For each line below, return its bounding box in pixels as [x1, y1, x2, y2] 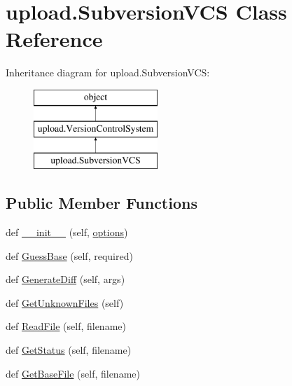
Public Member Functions [6, 192, 197, 214]
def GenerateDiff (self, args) [6, 272, 125, 287]
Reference [6, 25, 103, 53]
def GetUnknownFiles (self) [6, 295, 124, 310]
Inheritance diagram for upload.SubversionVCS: [6, 65, 210, 80]
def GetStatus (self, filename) [6, 343, 132, 357]
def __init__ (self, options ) [6, 225, 128, 240]
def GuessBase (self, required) [6, 248, 133, 263]
